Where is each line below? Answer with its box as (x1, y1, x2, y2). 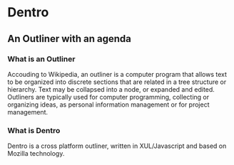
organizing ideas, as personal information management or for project (7, 100, 210, 109)
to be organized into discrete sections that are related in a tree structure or (7, 78, 227, 86)
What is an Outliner (7, 54, 76, 64)
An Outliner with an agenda (7, 33, 132, 45)
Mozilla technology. (7, 149, 65, 158)
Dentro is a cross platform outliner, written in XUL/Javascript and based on (7, 142, 227, 150)
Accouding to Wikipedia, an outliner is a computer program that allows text (7, 70, 227, 78)
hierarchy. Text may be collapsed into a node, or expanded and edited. (7, 85, 215, 93)
